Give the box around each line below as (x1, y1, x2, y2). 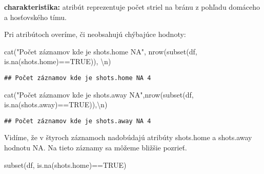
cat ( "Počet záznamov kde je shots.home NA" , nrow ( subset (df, (4, 46, 197, 56)
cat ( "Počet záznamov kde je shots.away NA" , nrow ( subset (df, (4, 89, 194, 100)
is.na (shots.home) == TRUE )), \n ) (4, 56, 111, 67)
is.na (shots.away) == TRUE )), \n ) (4, 99, 108, 110)
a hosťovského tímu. (4, 11, 67, 22)
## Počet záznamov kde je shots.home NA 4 (4, 74, 151, 82)
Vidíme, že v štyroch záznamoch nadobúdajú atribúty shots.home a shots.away (4, 132, 252, 143)
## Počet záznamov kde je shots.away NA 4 (4, 117, 151, 125)
